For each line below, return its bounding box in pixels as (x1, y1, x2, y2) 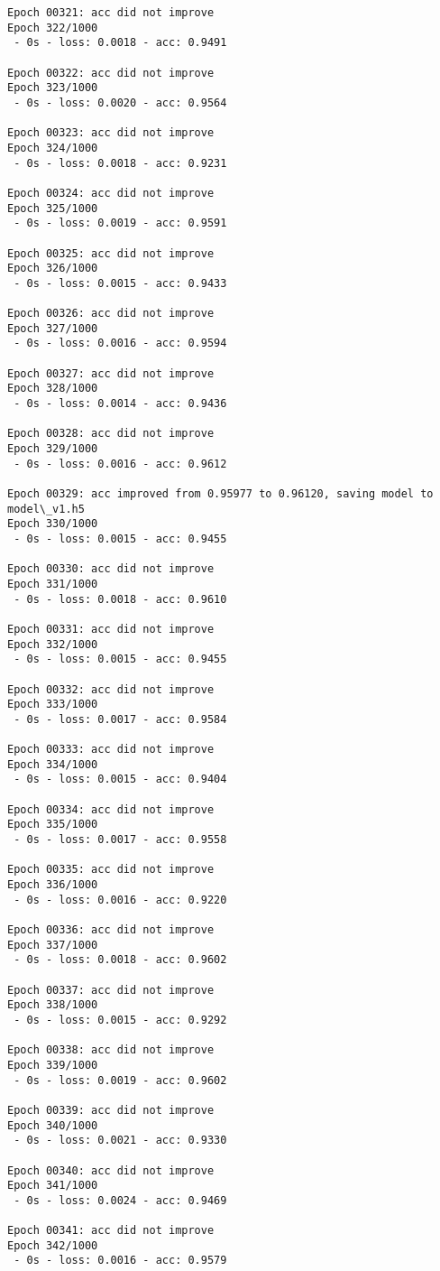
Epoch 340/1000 (7, 1118, 98, 1132)
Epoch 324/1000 (7, 141, 98, 154)
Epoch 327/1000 (7, 321, 98, 335)
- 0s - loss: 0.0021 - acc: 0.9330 (14, 1134, 227, 1147)
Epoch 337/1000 (7, 938, 98, 951)
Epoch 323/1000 (7, 81, 98, 95)
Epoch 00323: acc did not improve (7, 126, 215, 140)
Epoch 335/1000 (7, 818, 98, 831)
